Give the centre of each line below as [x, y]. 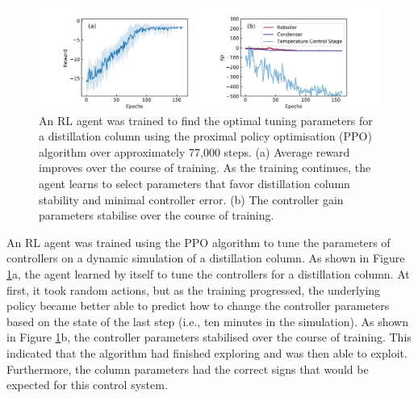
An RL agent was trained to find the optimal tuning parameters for [206, 120]
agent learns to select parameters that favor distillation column [194, 184]
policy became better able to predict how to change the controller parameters [198, 306]
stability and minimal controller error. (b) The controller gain [191, 199]
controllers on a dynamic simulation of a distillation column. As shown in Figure [206, 258]
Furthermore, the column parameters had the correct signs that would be [188, 369]
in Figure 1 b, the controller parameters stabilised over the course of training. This [209, 337]
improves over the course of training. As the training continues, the [205, 168]
